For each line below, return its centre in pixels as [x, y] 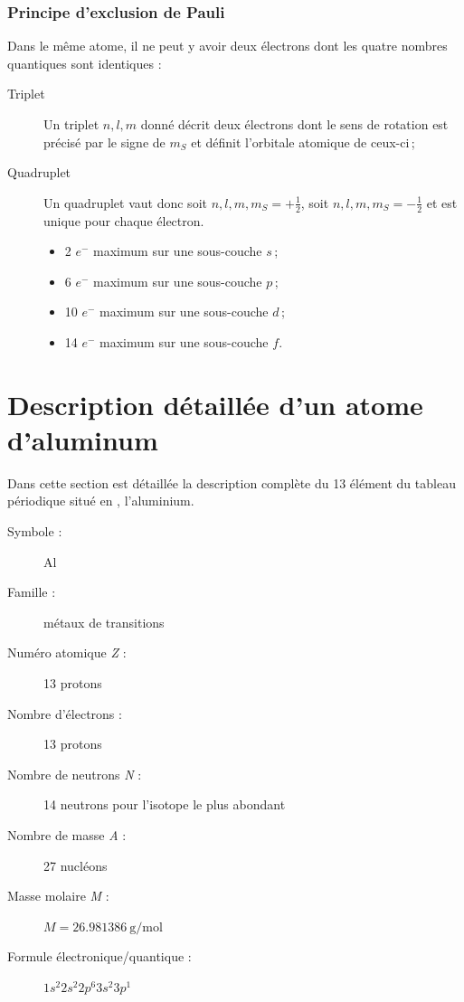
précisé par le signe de [104, 142]
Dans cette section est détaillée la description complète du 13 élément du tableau [232, 482]
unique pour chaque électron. [124, 220]
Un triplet [71, 124]
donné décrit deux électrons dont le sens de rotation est [294, 124]
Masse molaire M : [58, 896]
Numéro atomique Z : [67, 652]
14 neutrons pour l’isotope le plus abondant [165, 804]
